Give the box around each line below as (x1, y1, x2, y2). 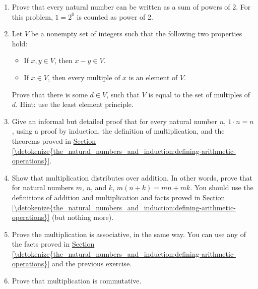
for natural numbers (12, 182, 74, 193)
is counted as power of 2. (77, 11, 153, 22)
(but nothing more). (51, 212, 114, 222)
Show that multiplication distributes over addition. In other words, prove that (12, 172, 253, 183)
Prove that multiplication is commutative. (12, 275, 142, 286)
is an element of (128, 72, 178, 82)
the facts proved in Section (12, 239, 95, 249)
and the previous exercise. (51, 258, 132, 269)
